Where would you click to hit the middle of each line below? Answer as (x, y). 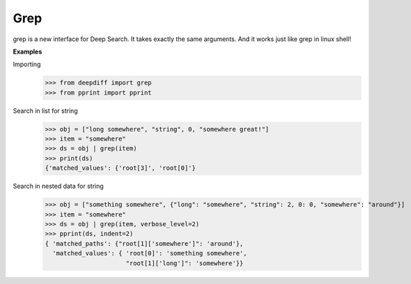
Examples (28, 52)
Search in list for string (45, 111)
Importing (27, 64)
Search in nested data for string (58, 186)
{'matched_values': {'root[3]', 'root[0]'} (121, 168)
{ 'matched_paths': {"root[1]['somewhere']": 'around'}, (144, 243)
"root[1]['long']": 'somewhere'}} (185, 263)
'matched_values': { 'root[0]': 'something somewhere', (150, 253)
